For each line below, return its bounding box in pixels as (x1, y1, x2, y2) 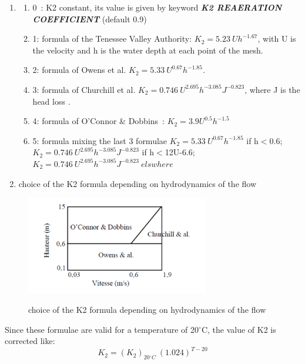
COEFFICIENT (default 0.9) (32, 12, 147, 25)
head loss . (32, 95, 71, 107)
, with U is (257, 32, 296, 45)
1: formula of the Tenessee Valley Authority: (32, 32, 192, 45)
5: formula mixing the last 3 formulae (32, 134, 167, 146)
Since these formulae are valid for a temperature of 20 (5, 323, 199, 335)
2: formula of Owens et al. (32, 64, 126, 76)
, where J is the (244, 83, 300, 95)
